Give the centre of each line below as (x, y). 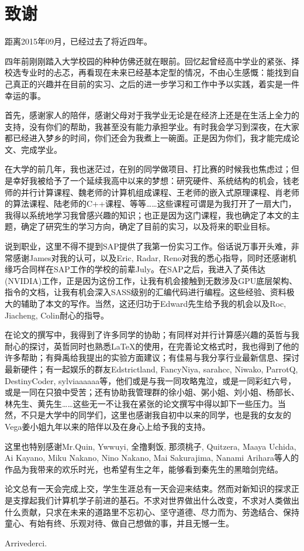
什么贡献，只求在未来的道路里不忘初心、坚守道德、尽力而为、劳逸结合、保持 (152, 511)
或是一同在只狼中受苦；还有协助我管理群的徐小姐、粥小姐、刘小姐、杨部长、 (152, 392)
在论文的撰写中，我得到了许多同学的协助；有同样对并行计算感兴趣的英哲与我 (152, 335)
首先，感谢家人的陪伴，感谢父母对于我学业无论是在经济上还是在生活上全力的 (152, 115)
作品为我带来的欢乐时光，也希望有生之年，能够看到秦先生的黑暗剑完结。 (144, 469)
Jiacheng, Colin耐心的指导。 (57, 315)
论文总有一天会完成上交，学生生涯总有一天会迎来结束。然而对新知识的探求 (148, 489)
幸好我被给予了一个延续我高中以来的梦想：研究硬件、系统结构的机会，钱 (152, 181)
